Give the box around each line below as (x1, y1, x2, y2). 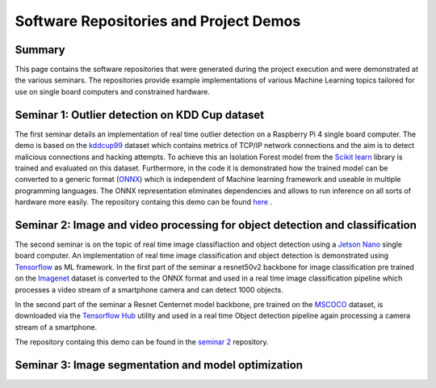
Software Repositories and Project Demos (15, 12, 301, 30)
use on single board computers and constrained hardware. (15, 86, 210, 96)
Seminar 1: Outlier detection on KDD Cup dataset (15, 108, 265, 121)
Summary (15, 43, 65, 57)
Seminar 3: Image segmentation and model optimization (15, 358, 303, 372)
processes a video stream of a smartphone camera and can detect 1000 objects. (15, 285, 284, 294)
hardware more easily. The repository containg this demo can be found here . (15, 197, 273, 207)
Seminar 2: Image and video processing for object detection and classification (15, 218, 417, 232)
